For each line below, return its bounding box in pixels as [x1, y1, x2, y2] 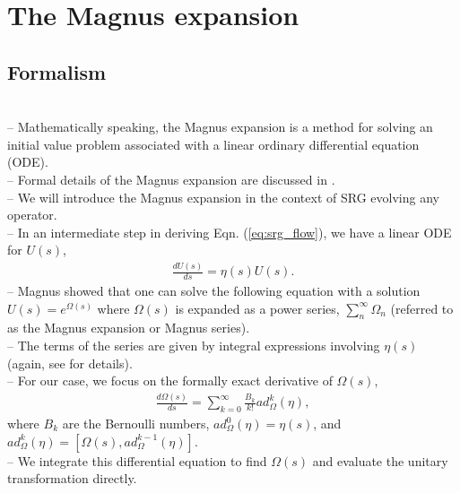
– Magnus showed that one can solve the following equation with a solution [7, 281, 421, 300]
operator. [7, 205, 57, 224]
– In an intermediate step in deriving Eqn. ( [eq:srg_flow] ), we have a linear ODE [7, 222, 452, 241]
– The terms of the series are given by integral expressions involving [7, 336, 380, 355]
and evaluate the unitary [312, 451, 448, 470]
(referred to [390, 298, 454, 317]
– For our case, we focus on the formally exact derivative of [7, 371, 333, 390]
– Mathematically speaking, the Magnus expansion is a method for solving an [7, 117, 433, 136]
